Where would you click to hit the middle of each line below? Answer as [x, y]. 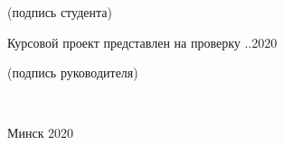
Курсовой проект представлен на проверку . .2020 [142, 42]
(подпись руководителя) [73, 72]
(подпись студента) [60, 12]
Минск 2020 [41, 133]
